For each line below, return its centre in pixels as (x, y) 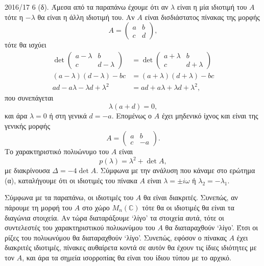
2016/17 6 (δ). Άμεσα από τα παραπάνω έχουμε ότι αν (87, 7)
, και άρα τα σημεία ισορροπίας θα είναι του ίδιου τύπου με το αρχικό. (127, 257)
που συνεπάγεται (29, 98)
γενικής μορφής (27, 125)
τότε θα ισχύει (26, 45)
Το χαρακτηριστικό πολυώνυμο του (57, 151)
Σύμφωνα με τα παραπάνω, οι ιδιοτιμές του (69, 197)
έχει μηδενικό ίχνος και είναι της (210, 115)
